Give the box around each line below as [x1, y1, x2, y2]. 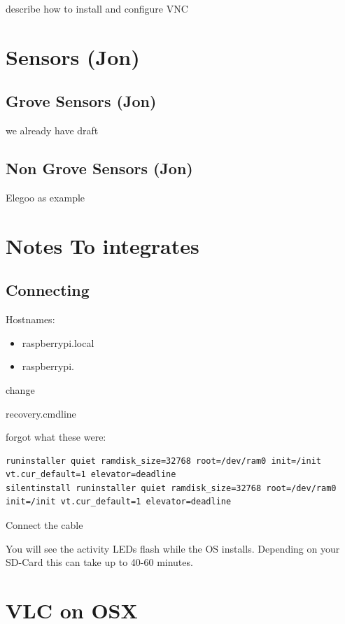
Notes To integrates [6, 231, 199, 260]
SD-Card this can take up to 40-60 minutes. [6, 555, 193, 569]
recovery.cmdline [6, 406, 76, 420]
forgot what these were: [6, 430, 106, 444]
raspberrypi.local [22, 335, 94, 350]
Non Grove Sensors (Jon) [6, 157, 193, 179]
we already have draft [6, 123, 99, 138]
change [6, 382, 35, 397]
